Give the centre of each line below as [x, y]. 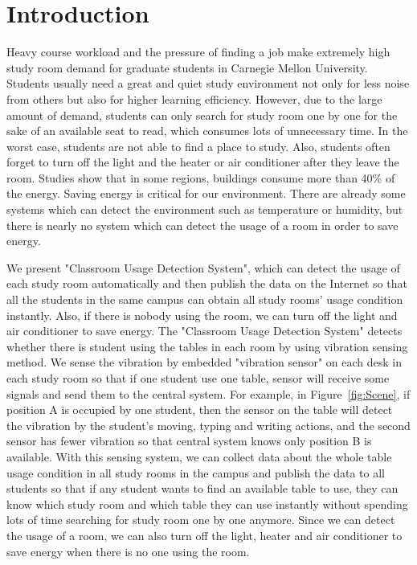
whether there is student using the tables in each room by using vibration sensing [207, 346]
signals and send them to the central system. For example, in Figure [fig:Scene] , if [208, 393]
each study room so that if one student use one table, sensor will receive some [198, 378]
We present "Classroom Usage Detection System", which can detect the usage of [203, 267]
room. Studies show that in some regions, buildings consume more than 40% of [201, 177]
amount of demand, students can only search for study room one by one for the [202, 115]
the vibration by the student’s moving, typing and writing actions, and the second [208, 425]
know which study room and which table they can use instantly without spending [207, 504]
